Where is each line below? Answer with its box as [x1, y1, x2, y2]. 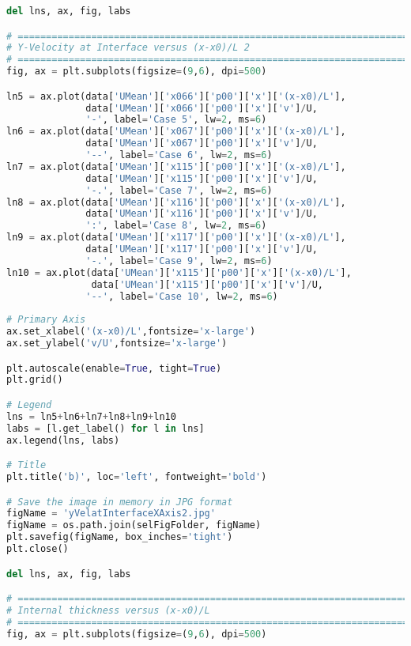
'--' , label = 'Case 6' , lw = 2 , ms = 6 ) [85, 149, 273, 161]
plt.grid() [6, 374, 63, 386]
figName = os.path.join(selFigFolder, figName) [6, 519, 262, 531]
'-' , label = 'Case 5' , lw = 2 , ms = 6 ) [85, 114, 267, 126]
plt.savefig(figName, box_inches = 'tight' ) [6, 531, 233, 543]
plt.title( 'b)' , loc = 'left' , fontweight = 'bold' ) [6, 471, 267, 483]
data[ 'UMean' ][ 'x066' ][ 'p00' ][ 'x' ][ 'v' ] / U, [85, 102, 318, 114]
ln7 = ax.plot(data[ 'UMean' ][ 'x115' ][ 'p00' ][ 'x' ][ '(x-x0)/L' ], [6, 161, 346, 172]
